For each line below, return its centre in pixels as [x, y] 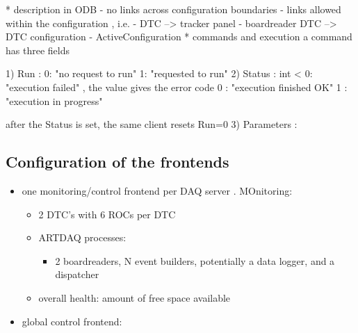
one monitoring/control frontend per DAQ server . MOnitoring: [157, 190]
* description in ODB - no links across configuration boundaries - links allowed [173, 9]
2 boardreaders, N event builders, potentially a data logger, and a [195, 260]
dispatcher [77, 274]
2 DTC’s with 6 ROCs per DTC [107, 214]
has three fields [38, 50]
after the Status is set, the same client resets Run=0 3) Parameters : [152, 124]
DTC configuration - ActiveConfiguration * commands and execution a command [179, 36]
